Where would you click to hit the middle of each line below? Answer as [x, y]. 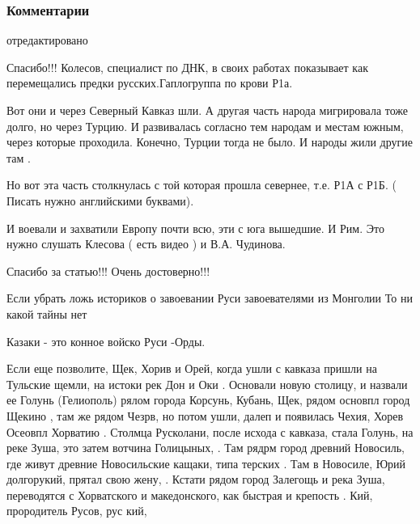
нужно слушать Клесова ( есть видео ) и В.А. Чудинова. [146, 244]
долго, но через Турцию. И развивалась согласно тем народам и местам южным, [205, 126]
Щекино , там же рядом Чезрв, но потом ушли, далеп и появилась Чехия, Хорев [205, 415]
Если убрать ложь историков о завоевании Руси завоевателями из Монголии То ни [210, 298]
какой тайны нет [47, 313]
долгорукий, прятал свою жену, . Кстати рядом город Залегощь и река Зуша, [196, 479]
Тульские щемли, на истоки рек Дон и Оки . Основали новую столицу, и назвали [207, 384]
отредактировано [47, 40]
